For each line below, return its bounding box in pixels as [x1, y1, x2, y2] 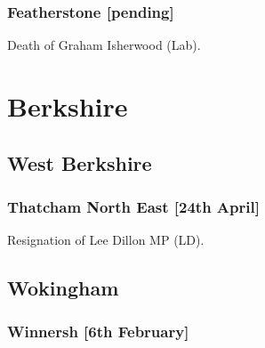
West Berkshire [7, 149, 152, 176]
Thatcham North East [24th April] [7, 195, 260, 217]
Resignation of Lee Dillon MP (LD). [7, 231, 205, 249]
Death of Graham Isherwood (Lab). [7, 36, 201, 54]
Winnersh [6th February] [7, 320, 189, 343]
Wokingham [7, 274, 119, 302]
